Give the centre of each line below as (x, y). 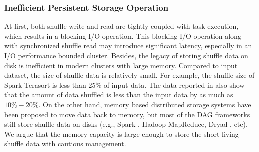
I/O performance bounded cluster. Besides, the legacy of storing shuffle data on (126, 55)
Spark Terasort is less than (45, 85)
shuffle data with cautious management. (65, 144)
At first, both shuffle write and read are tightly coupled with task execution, (121, 26)
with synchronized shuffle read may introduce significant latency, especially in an (128, 45)
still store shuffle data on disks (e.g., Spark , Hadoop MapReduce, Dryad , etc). (126, 124)
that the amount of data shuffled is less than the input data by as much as (119, 95)
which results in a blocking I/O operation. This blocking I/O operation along (123, 35)
